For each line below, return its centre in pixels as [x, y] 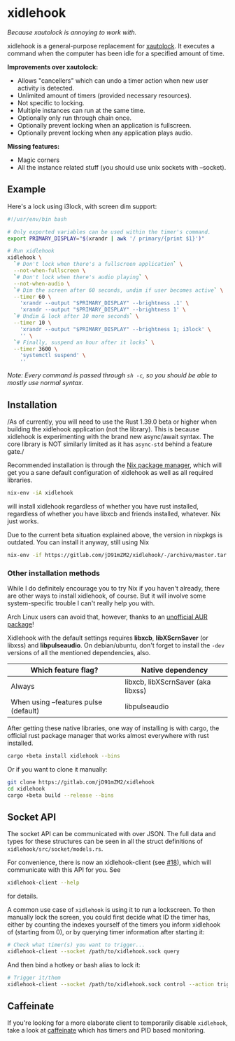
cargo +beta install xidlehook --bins [64, 755]
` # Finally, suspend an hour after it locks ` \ [84, 342]
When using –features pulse [57, 701]
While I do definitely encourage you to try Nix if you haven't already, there [114, 588]
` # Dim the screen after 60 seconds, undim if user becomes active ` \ [119, 290]
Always [23, 686]
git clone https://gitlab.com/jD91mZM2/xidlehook [81, 782]
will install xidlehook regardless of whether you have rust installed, [103, 506]
